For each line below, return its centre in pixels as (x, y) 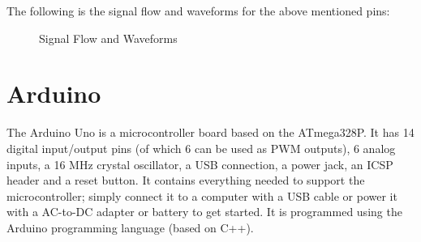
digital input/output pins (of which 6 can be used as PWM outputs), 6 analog (201, 148)
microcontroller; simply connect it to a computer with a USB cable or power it (202, 195)
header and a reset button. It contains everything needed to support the (186, 180)
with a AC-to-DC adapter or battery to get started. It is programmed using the (204, 212)
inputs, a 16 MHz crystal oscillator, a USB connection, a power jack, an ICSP (200, 164)
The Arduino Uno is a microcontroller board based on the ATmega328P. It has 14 (210, 132)
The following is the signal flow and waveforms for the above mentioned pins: (198, 11)
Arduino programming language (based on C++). (130, 227)
